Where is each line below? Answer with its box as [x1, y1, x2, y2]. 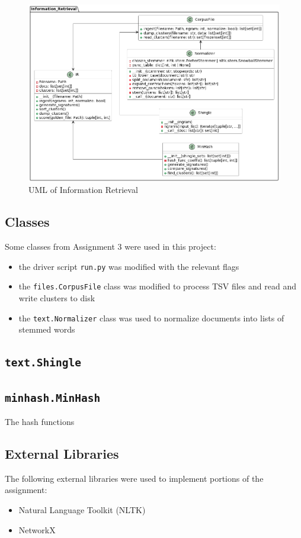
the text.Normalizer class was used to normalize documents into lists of [18, 311, 284, 324]
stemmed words [18, 323, 75, 336]
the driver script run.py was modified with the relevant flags [18, 260, 239, 272]
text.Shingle [5, 356, 81, 369]
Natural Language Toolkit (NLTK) [18, 504, 146, 516]
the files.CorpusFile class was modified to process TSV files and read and [18, 280, 296, 292]
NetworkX [18, 523, 56, 536]
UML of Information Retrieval [28, 183, 138, 196]
